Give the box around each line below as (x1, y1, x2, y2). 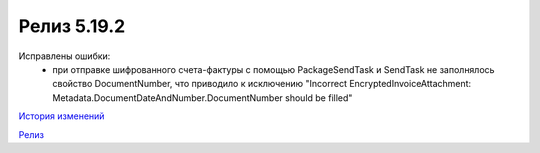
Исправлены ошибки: (18, 50, 111, 62)
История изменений (18, 110, 105, 122)
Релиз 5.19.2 (18, 15, 126, 37)
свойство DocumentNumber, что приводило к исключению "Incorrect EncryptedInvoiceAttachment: (52, 78, 472, 90)
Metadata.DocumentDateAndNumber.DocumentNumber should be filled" (52, 91, 353, 104)
